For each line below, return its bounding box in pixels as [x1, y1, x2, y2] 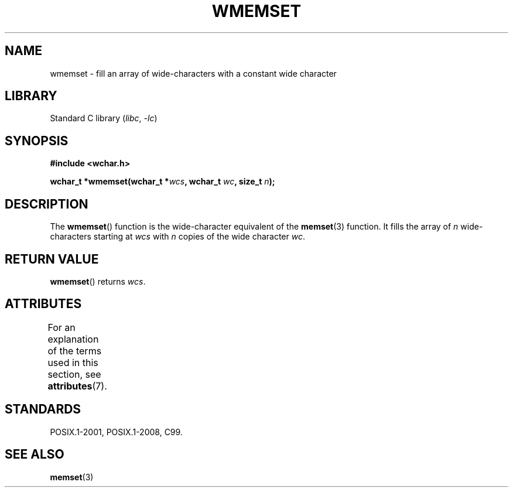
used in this [47, 356, 98, 368]
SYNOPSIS [5, 133, 69, 148]
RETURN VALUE [5, 251, 99, 266]
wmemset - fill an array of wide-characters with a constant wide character [50, 68, 337, 78]
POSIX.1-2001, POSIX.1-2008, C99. [50, 426, 183, 437]
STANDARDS [5, 402, 81, 417]
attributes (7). [47, 380, 107, 392]
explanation [47, 333, 99, 345]
